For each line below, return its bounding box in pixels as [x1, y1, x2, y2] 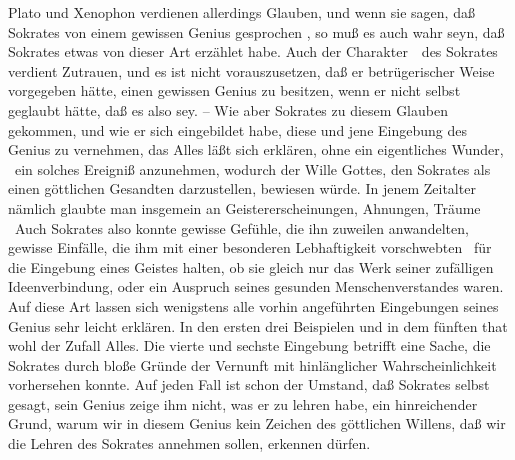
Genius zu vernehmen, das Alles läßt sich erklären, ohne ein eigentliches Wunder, [8, 139, 504, 160]
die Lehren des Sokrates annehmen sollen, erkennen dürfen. [8, 433, 371, 454]
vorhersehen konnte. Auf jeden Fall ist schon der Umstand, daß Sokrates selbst [8, 374, 490, 395]
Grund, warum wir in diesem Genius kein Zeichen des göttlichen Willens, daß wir [8, 413, 506, 434]
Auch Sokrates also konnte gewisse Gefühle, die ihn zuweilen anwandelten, [14, 217, 469, 238]
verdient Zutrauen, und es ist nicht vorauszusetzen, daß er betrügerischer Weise [8, 60, 495, 81]
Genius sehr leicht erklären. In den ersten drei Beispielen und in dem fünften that [8, 315, 508, 336]
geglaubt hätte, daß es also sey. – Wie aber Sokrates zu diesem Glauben [8, 99, 448, 120]
